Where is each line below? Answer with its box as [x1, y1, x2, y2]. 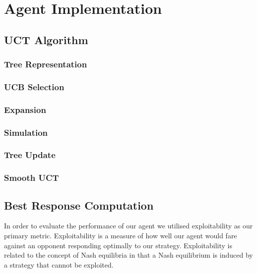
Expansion [4, 103, 46, 115]
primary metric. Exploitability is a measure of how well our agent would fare [4, 230, 237, 241]
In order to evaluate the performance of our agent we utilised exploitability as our [4, 220, 253, 231]
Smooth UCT [4, 171, 59, 184]
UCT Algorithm [4, 32, 88, 47]
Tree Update [4, 149, 56, 161]
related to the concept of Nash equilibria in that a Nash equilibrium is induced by [4, 250, 253, 260]
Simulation [4, 126, 48, 138]
